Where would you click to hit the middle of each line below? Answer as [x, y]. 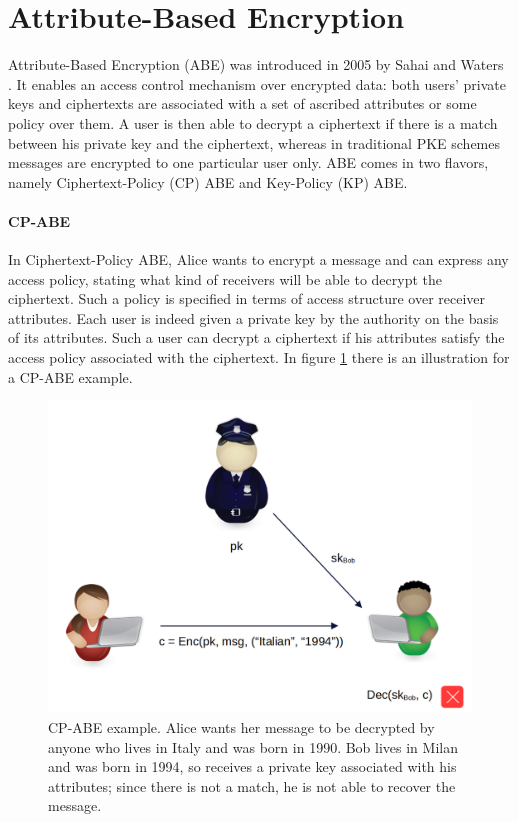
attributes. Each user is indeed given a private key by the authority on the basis [253, 317]
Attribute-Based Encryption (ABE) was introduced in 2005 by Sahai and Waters [256, 64]
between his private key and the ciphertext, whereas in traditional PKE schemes [254, 142]
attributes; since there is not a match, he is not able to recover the [252, 785]
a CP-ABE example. [70, 376]
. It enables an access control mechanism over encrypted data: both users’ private [257, 83]
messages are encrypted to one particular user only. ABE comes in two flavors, [248, 162]
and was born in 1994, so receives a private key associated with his [252, 766]
